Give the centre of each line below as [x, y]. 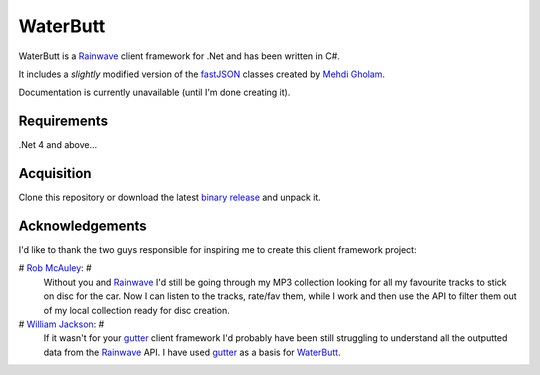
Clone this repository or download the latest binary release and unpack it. [170, 197]
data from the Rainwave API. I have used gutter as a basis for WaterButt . [192, 352]
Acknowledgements [82, 225]
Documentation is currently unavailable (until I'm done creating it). [154, 92]
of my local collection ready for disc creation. [136, 310]
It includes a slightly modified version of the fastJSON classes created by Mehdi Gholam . [201, 74]
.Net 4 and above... [58, 145]
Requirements [63, 121]
